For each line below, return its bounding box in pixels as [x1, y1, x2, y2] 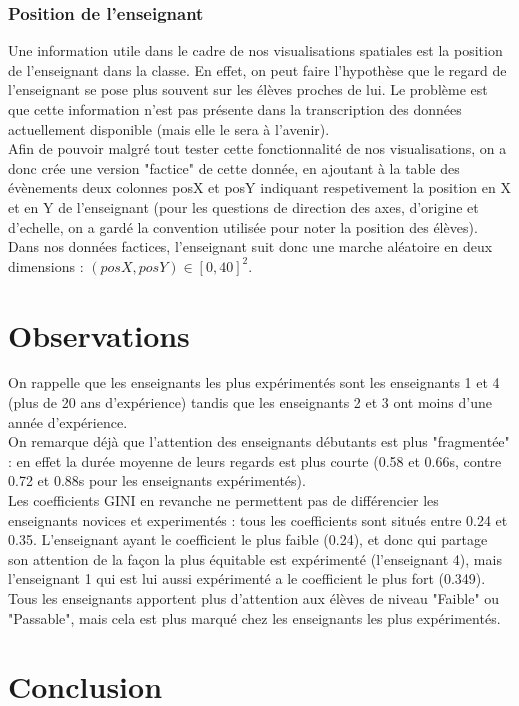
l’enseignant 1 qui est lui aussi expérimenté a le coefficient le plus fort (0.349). [8, 568, 486, 589]
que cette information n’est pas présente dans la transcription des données [8, 99, 462, 119]
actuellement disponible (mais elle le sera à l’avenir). [8, 118, 330, 139]
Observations [8, 314, 190, 355]
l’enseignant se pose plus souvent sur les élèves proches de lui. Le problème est [8, 79, 488, 100]
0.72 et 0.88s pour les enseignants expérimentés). [8, 470, 306, 491]
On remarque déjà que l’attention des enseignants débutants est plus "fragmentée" [8, 431, 510, 452]
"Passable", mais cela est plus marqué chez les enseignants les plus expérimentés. [8, 607, 501, 628]
